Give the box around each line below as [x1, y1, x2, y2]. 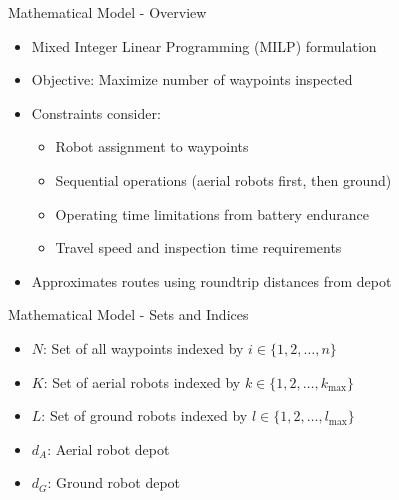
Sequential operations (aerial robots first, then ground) [55, 169, 392, 190]
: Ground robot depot [47, 472, 181, 493]
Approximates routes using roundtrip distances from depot [31, 270, 392, 291]
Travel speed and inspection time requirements [55, 237, 342, 258]
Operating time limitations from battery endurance [55, 203, 369, 224]
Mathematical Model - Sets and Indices [8, 304, 249, 325]
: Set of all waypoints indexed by [43, 337, 244, 358]
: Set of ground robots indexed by [41, 405, 248, 426]
